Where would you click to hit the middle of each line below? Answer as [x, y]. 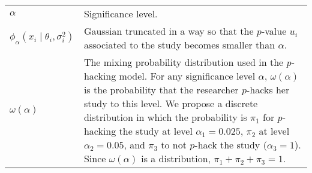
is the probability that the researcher [161, 89]
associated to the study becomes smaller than [179, 45]
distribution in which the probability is [165, 117]
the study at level [156, 131]
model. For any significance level [187, 76]
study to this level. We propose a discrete [171, 103]
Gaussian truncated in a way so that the [169, 31]
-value [274, 31]
